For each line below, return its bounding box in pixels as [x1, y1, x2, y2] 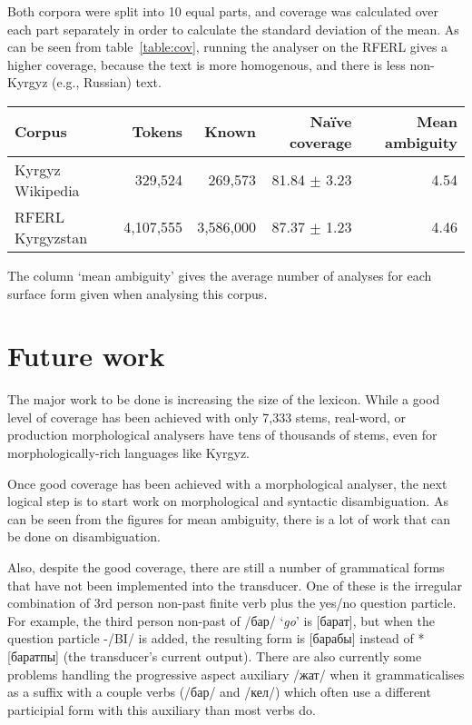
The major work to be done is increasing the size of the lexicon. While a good [7, 390, 440, 409]
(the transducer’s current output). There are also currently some [63, 647, 422, 665]
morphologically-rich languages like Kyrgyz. [7, 443, 250, 462]
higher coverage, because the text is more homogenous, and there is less [7, 55, 406, 74]
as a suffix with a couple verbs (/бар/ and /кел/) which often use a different [7, 682, 431, 701]
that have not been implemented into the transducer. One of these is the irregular [7, 575, 462, 594]
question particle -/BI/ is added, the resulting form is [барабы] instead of [7, 629, 414, 648]
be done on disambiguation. [7, 527, 161, 546]
